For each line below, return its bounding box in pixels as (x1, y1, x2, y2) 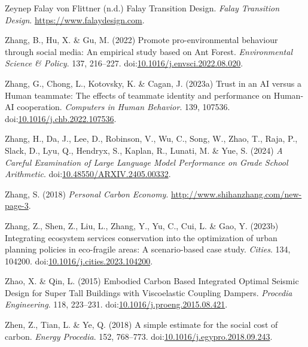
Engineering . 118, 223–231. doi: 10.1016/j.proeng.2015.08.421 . (5, 298, 228, 311)
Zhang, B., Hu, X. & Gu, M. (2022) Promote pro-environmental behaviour (5, 34, 278, 46)
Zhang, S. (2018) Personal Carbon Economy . (5, 187, 169, 200)
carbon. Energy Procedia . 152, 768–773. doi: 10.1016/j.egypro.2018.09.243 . (5, 330, 273, 342)
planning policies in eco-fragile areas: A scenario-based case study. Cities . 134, (5, 243, 291, 255)
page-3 (5, 199, 29, 212)
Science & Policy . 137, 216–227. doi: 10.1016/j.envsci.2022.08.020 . (5, 57, 243, 69)
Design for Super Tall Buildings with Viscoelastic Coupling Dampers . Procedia (5, 286, 292, 299)
